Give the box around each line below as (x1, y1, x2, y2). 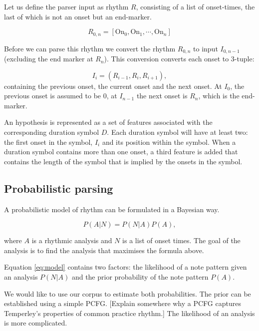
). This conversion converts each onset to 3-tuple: (104, 53, 255, 64)
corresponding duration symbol (4, 127, 99, 137)
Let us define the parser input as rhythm (4, 1, 129, 11)
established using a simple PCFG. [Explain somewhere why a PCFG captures (4, 298, 241, 309)
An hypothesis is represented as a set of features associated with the (4, 117, 213, 127)
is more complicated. (4, 318, 67, 328)
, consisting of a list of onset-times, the (136, 1, 255, 11)
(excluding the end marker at (4, 53, 93, 64)
